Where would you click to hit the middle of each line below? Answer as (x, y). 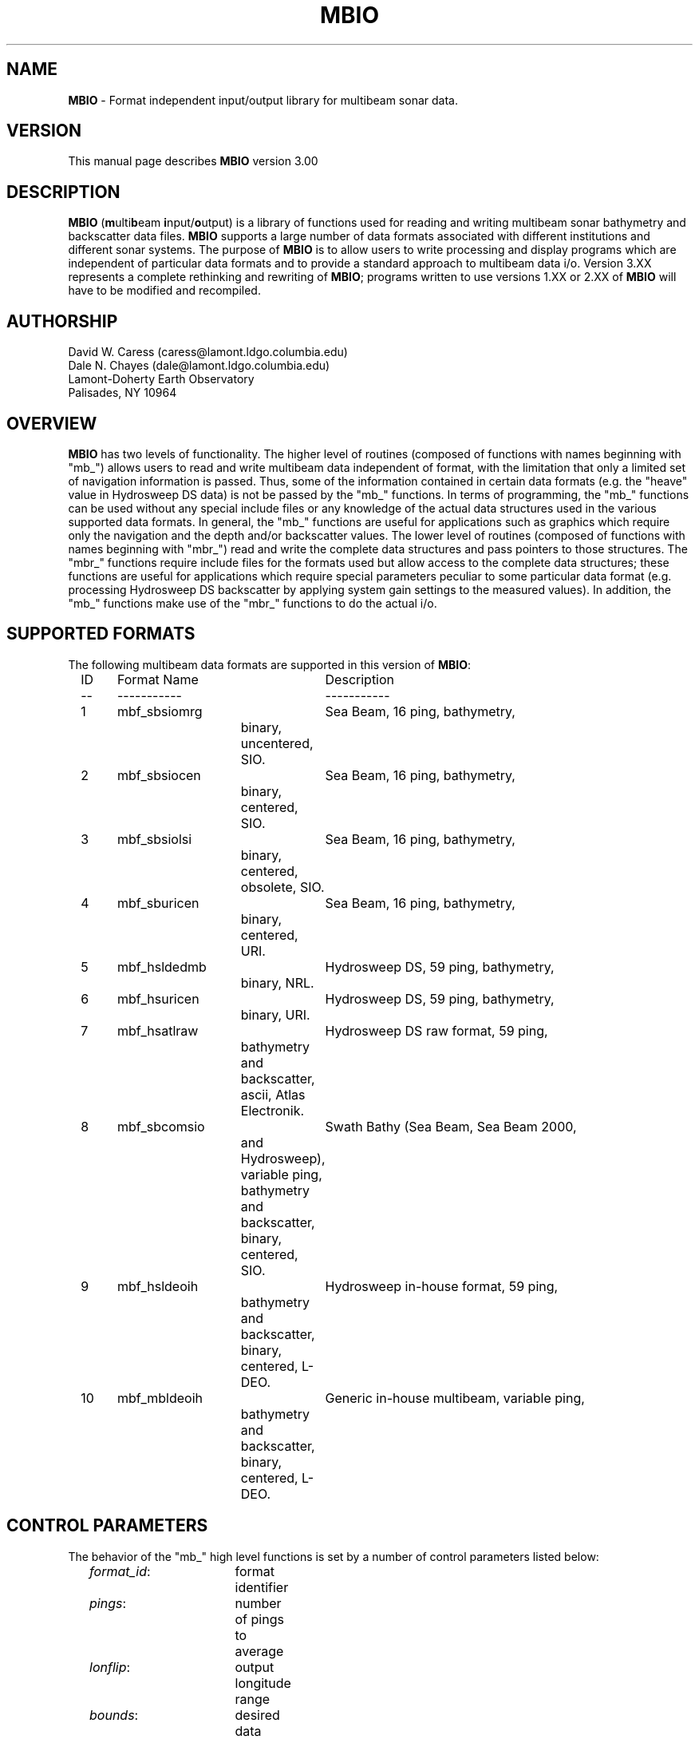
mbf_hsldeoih (158, 1286)
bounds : (114, 1715)
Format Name (158, 679)
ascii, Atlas (273, 1094)
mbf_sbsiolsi (154, 839)
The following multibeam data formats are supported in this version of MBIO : (269, 664)
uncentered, (277, 743)
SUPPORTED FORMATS (101, 634)
